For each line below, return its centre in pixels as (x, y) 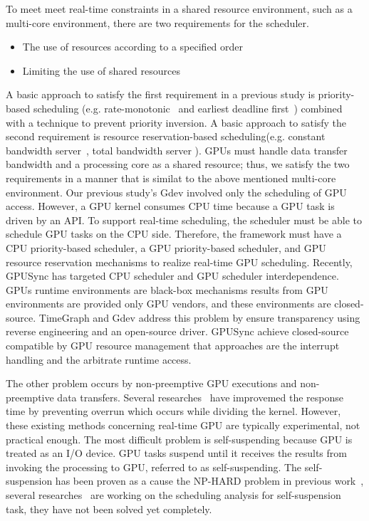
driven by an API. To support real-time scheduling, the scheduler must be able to (184, 220)
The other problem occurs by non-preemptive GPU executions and (151, 383)
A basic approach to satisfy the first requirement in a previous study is (160, 94)
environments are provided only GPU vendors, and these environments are (168, 304)
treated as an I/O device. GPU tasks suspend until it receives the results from (176, 453)
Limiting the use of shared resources (101, 70)
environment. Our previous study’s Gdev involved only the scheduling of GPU (176, 192)
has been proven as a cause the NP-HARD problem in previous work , (209, 481)
